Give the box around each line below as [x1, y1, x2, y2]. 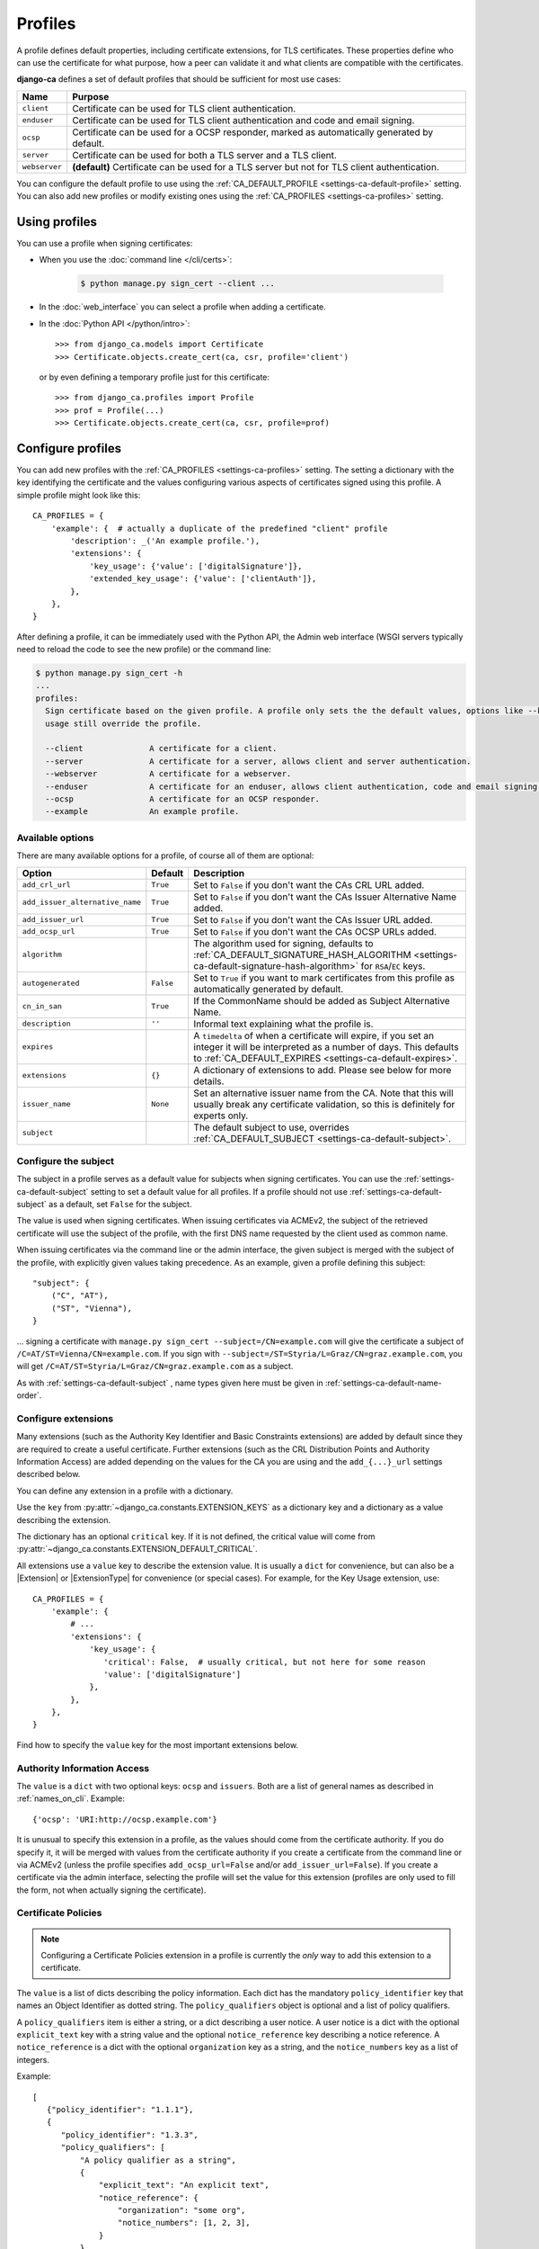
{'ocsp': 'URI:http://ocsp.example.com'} [32, 1814, 217, 1824]
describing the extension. [16, 1514, 111, 1525]
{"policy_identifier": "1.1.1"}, [46, 2104, 194, 2114]
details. [193, 1075, 225, 1088]
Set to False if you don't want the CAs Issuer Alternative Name [193, 891, 457, 903]
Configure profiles [16, 441, 121, 456]
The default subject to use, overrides [193, 1121, 350, 1133]
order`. [16, 1390, 42, 1401]
